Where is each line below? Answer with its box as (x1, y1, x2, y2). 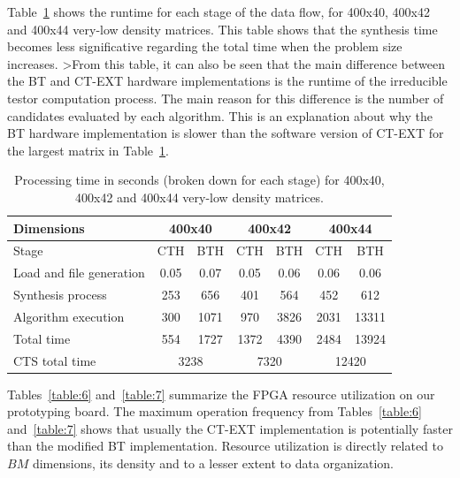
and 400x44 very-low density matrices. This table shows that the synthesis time (7, 19, 438, 38)
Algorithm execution (13, 307, 125, 325)
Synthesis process (13, 285, 107, 304)
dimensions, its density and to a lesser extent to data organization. (32, 454, 394, 473)
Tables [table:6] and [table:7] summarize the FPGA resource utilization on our (7, 384, 435, 403)
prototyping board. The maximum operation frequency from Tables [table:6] (7, 402, 422, 421)
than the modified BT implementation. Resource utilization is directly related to (7, 436, 443, 455)
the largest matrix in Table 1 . (7, 140, 169, 159)
